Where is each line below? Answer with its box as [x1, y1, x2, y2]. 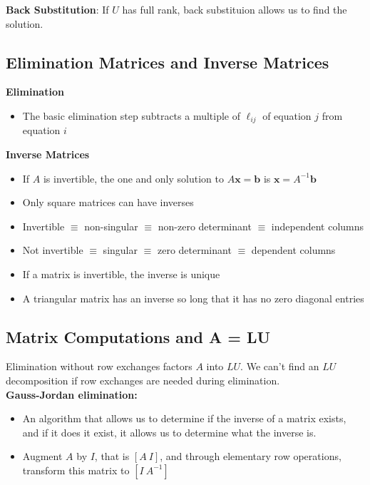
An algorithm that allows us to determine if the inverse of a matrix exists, [22, 411, 346, 426]
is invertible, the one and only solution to [43, 170, 224, 185]
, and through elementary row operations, [160, 449, 341, 464]
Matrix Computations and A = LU [6, 325, 271, 347]
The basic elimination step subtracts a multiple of [22, 108, 241, 123]
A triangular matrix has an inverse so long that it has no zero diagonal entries [22, 290, 364, 305]
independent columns [271, 218, 364, 233]
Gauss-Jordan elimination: [6, 387, 138, 402]
